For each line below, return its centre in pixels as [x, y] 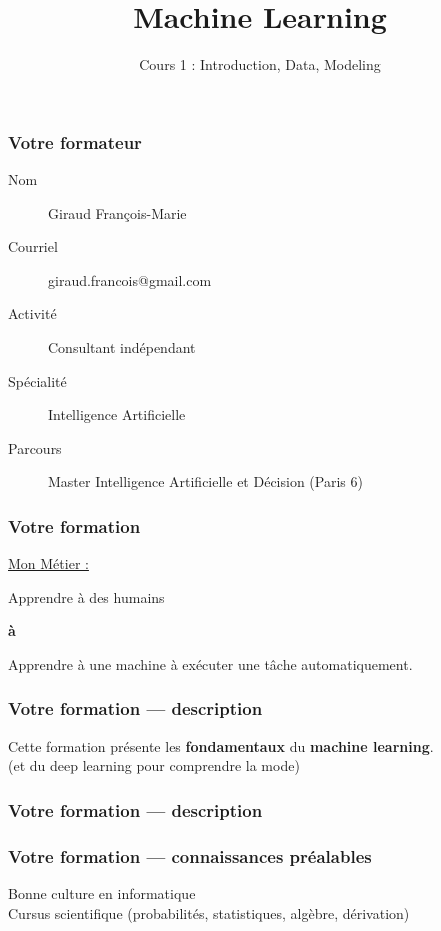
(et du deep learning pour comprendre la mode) [154, 765]
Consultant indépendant [122, 346]
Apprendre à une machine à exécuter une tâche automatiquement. [210, 663]
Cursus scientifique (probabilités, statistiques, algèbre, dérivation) [209, 912]
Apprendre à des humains [86, 596]
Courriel [33, 246]
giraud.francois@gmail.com [130, 279]
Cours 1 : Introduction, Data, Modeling [260, 64]
